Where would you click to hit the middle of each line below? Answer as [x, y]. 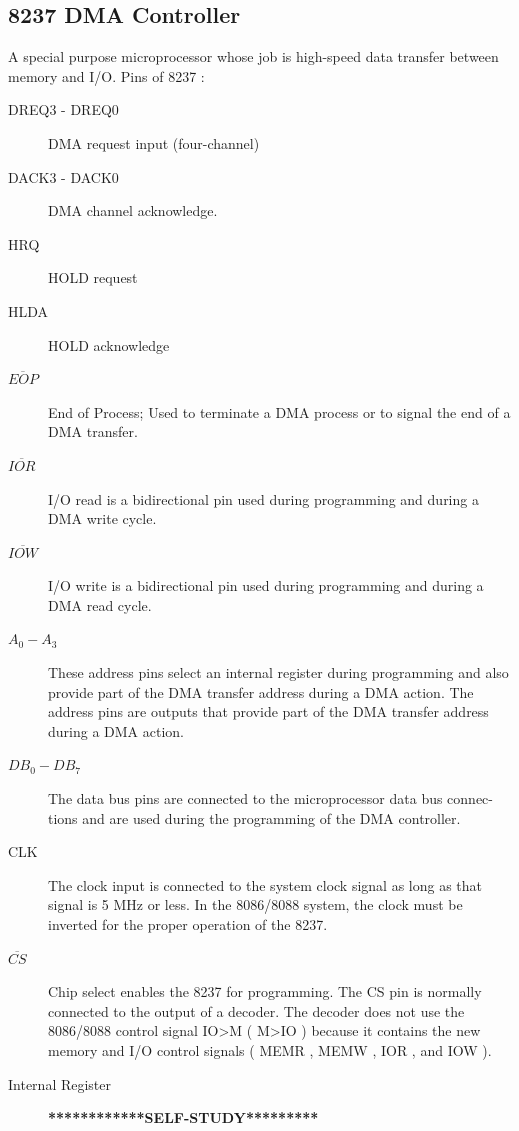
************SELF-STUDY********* [183, 1117]
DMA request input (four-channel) [154, 142]
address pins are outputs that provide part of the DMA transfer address [268, 711]
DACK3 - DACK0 [63, 176]
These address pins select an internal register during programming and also [278, 672]
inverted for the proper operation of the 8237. [188, 924]
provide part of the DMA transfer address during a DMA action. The [261, 691]
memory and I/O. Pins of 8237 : [106, 75]
